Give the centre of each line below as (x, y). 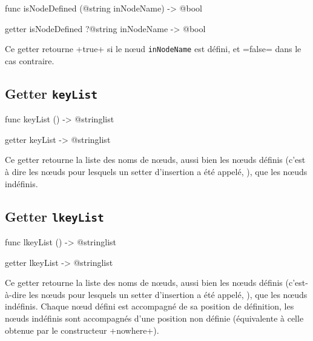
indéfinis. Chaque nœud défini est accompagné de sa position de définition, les (150, 306)
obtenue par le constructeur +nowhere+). (82, 330)
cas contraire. (30, 60)
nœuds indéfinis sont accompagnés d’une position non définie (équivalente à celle (154, 318)
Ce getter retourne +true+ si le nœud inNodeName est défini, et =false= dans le (153, 49)
